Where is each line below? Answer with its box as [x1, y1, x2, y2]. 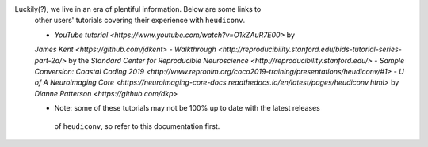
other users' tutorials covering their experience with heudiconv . [34, 16, 246, 25]
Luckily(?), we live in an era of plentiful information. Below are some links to [14, 5, 262, 13]
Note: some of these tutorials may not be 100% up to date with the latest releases [54, 104, 320, 113]
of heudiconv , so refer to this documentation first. [54, 121, 220, 130]
